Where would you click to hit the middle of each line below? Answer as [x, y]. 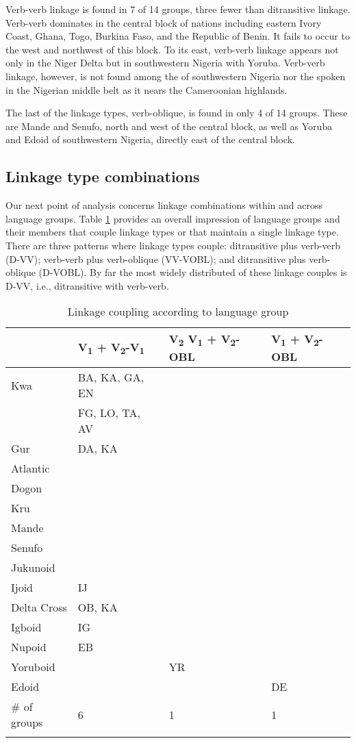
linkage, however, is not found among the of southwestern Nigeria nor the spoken [176, 76]
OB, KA [98, 607]
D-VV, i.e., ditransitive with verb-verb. [87, 285]
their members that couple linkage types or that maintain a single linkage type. [172, 232]
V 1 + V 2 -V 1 [111, 348]
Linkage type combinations [103, 176]
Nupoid [29, 647]
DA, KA [98, 449]
